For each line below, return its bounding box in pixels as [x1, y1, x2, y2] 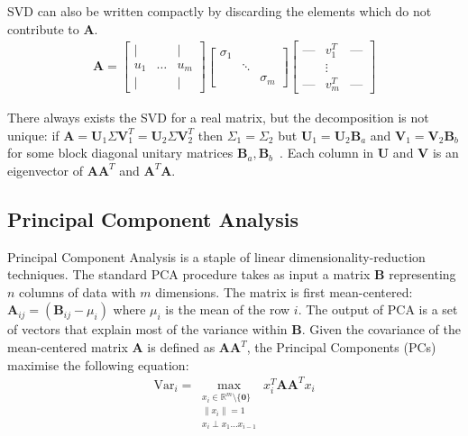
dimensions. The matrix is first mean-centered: [155, 282, 413, 301]
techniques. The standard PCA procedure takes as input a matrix [7, 265, 371, 284]
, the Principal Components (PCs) [246, 338, 436, 357]
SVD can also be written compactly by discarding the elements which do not [7, 2, 432, 20]
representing [389, 265, 456, 284]
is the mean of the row [165, 300, 290, 319]
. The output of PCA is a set [298, 300, 458, 319]
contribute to [7, 19, 79, 38]
